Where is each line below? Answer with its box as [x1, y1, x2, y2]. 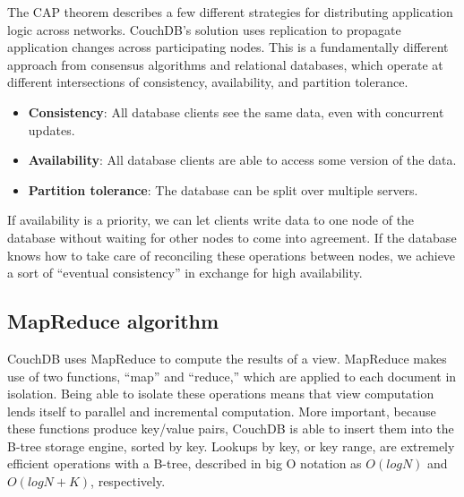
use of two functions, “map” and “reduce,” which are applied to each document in [7, 366, 457, 385]
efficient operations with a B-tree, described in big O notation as [7, 454, 362, 473]
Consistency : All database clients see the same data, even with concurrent [28, 102, 444, 121]
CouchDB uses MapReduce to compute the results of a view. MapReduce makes [7, 348, 447, 367]
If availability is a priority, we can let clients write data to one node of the [7, 210, 415, 229]
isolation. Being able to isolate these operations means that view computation [7, 384, 434, 403]
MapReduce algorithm [7, 307, 219, 335]
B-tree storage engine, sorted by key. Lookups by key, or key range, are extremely [7, 436, 455, 455]
